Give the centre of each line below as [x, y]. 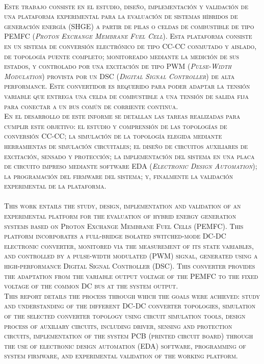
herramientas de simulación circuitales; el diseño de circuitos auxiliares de [126, 146]
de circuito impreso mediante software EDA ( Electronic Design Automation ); [131, 166]
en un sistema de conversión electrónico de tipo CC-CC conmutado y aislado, [130, 46]
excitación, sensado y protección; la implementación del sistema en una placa [129, 156]
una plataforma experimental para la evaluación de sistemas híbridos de [121, 16]
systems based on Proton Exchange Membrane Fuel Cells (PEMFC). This [124, 226]
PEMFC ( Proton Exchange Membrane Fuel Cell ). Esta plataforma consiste [128, 36]
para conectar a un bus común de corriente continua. [91, 106]
